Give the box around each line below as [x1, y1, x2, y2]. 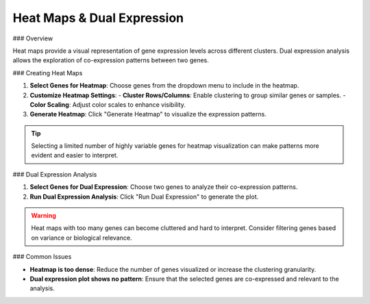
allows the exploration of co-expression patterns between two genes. [12, 56, 209, 64]
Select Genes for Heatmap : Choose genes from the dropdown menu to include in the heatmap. [29, 81, 299, 90]
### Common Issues [12, 253, 72, 261]
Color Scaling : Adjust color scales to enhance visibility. [29, 100, 186, 109]
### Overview [12, 34, 53, 42]
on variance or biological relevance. [31, 233, 132, 242]
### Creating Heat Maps [12, 68, 83, 77]
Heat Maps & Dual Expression [12, 10, 184, 25]
